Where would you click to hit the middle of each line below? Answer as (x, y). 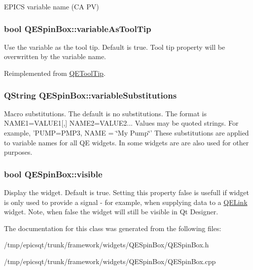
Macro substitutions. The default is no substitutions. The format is (105, 113)
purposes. (18, 152)
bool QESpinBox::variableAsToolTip (78, 28)
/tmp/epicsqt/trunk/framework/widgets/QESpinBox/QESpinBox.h (107, 245)
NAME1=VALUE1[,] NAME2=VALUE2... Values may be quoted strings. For (121, 123)
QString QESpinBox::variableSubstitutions (90, 95)
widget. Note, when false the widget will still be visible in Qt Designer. (111, 212)
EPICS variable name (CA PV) (52, 6)
